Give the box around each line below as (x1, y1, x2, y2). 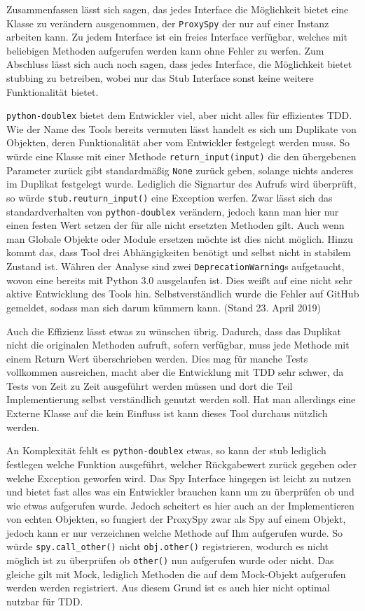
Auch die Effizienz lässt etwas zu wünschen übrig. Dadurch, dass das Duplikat (6, 323, 341, 338)
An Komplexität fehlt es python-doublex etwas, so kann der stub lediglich (6, 443, 326, 458)
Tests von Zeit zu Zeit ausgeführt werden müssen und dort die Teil (6, 378, 293, 393)
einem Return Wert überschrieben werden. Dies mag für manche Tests (6, 351, 308, 365)
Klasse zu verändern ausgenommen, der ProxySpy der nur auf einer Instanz (6, 15, 329, 30)
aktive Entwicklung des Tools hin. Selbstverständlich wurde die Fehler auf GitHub (6, 286, 359, 301)
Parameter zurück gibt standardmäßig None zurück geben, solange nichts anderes (6, 162, 354, 177)
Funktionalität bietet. (6, 84, 99, 99)
